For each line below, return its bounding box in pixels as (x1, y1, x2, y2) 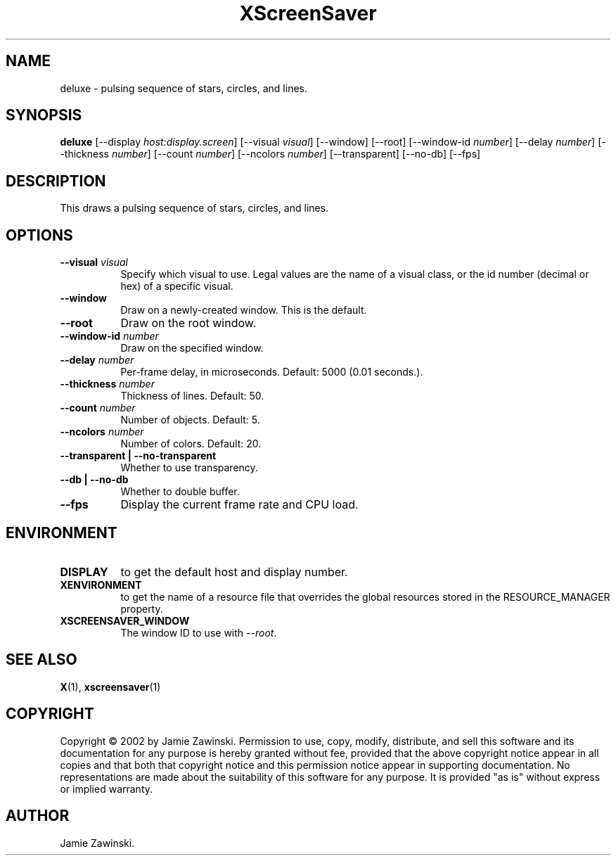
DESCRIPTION (6, 172, 106, 190)
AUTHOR (6, 807, 70, 825)
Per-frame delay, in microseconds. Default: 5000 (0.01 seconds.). (120, 366, 423, 378)
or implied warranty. (60, 782, 153, 795)
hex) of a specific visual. (120, 280, 233, 293)
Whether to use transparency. (120, 461, 258, 474)
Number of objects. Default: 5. (120, 414, 260, 426)
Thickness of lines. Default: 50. (120, 390, 264, 402)
